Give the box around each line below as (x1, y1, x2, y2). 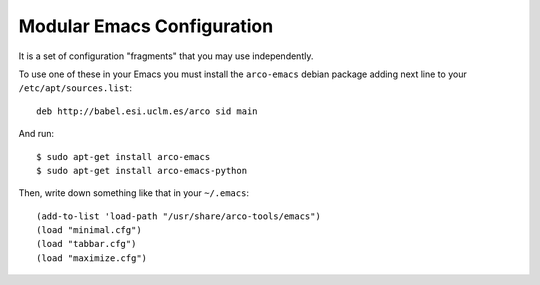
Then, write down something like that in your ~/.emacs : (18, 187, 250, 199)
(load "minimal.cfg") (36, 225, 142, 236)
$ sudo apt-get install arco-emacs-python (36, 165, 248, 176)
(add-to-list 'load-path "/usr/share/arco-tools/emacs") (36, 210, 322, 222)
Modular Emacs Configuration (18, 15, 274, 37)
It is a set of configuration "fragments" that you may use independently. (18, 50, 314, 62)
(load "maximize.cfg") (36, 252, 148, 264)
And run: (18, 128, 55, 140)
